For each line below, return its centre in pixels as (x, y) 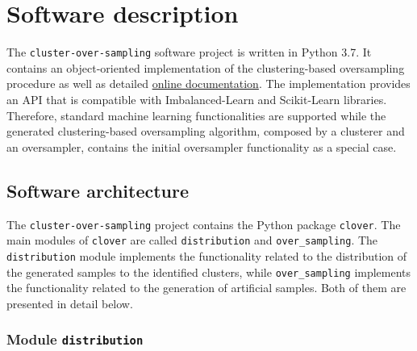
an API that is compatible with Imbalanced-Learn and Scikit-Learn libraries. (197, 99)
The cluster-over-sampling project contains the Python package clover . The (204, 224)
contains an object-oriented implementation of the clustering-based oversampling (206, 67)
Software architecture (98, 190)
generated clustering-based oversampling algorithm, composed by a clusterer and (206, 131)
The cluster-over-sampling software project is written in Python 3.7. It (189, 52)
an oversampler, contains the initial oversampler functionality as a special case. (202, 146)
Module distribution (75, 339)
